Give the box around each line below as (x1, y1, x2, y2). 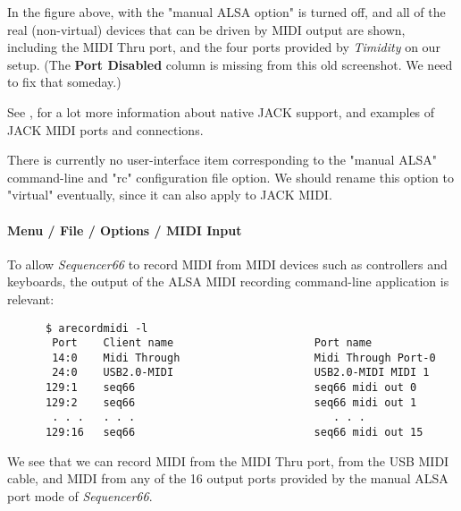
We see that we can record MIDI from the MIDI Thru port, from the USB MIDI (7, 451, 449, 470)
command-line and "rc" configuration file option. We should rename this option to (7, 167, 455, 186)
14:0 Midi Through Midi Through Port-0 (52, 351, 436, 364)
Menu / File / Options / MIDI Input (7, 220, 242, 239)
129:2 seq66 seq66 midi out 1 (45, 396, 417, 409)
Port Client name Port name (52, 336, 373, 350)
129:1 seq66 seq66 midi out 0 (45, 381, 417, 395)
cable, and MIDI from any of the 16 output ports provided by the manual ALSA (7, 469, 448, 488)
